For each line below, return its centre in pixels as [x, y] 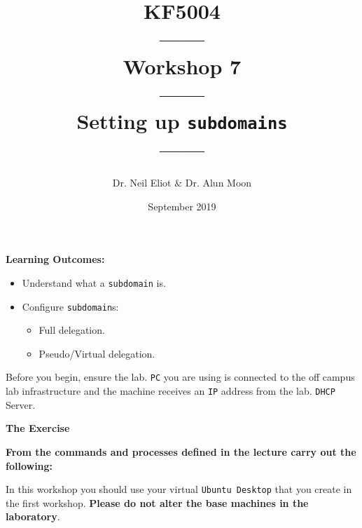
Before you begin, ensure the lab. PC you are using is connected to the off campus [180, 377]
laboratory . [33, 516]
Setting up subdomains [182, 120]
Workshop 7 [182, 66]
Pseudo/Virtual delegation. [97, 353]
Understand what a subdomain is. [94, 282]
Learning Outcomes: [55, 259]
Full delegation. [72, 330]
